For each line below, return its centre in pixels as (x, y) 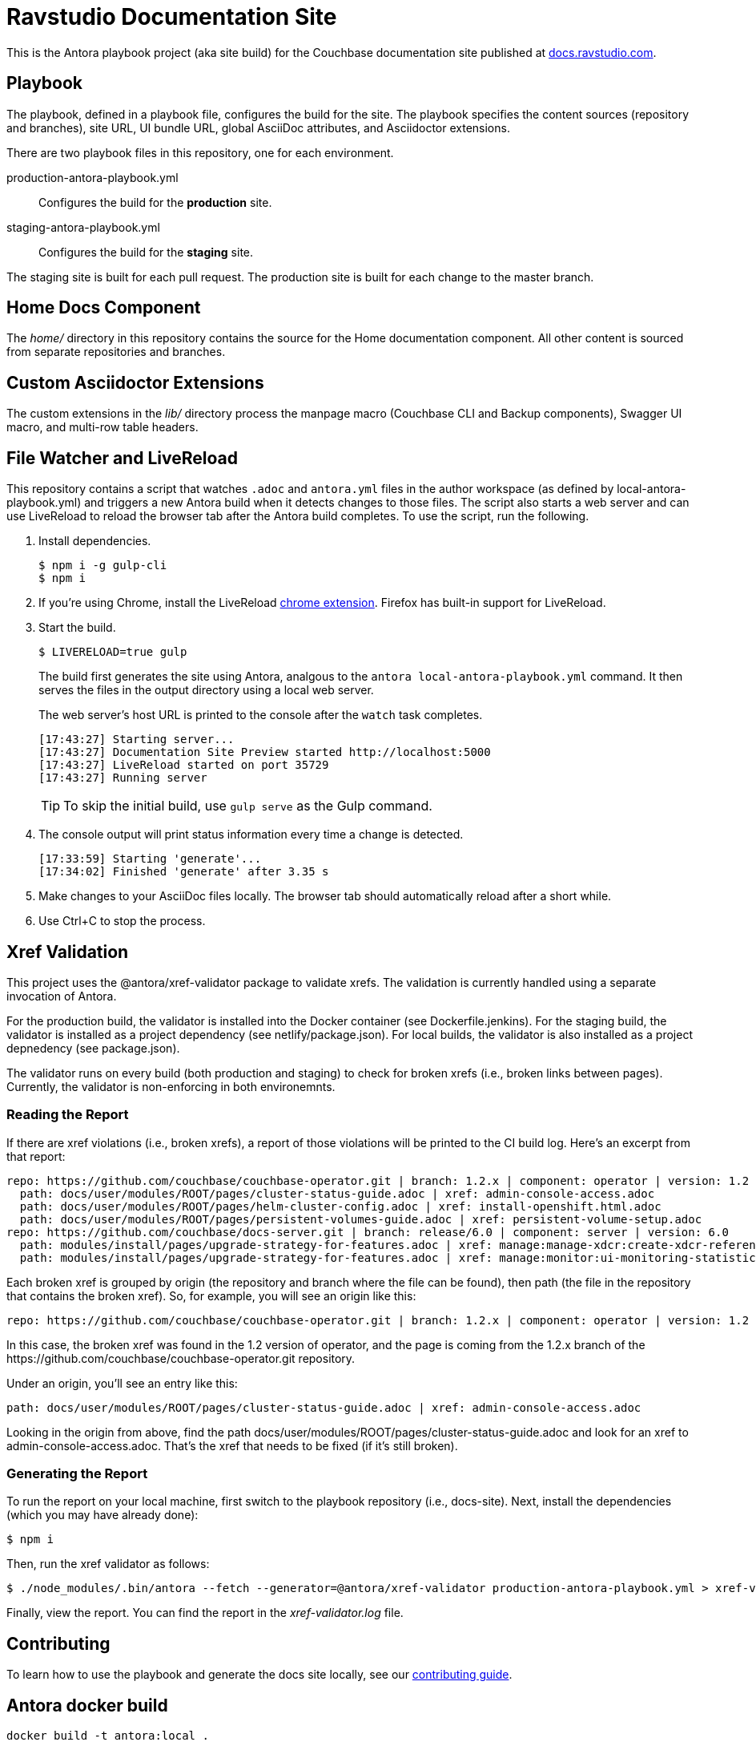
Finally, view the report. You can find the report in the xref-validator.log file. (205, 1613)
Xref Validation (68, 952)
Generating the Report (77, 1474)
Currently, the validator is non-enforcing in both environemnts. (171, 1086)
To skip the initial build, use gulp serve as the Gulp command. (248, 806)
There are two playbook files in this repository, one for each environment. (200, 152)
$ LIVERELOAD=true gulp (113, 652)
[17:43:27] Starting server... (137, 740)
